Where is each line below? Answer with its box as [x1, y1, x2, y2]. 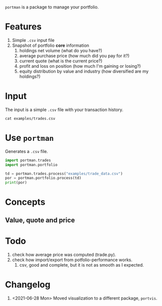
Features [5, 21, 42, 32]
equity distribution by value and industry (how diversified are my [19, 68, 149, 74]
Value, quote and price [5, 216, 75, 224]
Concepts [5, 197, 45, 208]
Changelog [5, 279, 51, 290]
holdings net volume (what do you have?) [19, 47, 103, 53]
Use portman [5, 133, 54, 143]
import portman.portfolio [5, 162, 57, 167]
